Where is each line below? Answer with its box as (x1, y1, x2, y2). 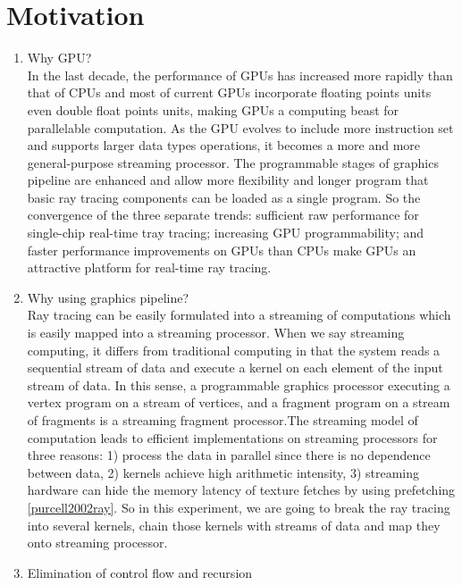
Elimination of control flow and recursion (27, 563, 253, 581)
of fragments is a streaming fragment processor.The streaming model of (27, 411, 418, 429)
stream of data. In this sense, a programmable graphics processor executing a (27, 375, 450, 394)
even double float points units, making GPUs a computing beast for (27, 100, 399, 119)
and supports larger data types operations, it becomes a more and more (27, 136, 421, 155)
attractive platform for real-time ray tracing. (27, 258, 272, 277)
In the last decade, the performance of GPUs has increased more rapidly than (27, 65, 453, 84)
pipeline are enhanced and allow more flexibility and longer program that (27, 171, 429, 189)
